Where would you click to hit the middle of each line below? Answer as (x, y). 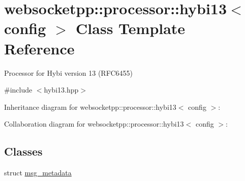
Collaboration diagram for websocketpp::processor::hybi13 (94, 124)
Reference (39, 48)
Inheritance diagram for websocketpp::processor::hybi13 (90, 107)
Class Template (131, 28)
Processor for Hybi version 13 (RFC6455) (68, 72)
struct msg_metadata (38, 173)
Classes (23, 151)
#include (18, 90)
